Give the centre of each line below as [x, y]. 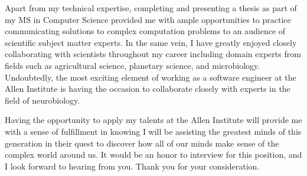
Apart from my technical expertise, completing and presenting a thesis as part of [151, 8]
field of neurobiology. [43, 100]
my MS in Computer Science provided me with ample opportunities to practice [148, 19]
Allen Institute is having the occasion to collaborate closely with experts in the [148, 89]
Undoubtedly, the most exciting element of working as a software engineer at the [151, 77]
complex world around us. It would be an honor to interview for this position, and [153, 155]
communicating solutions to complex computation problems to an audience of [145, 31]
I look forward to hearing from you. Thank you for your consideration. [132, 166]
